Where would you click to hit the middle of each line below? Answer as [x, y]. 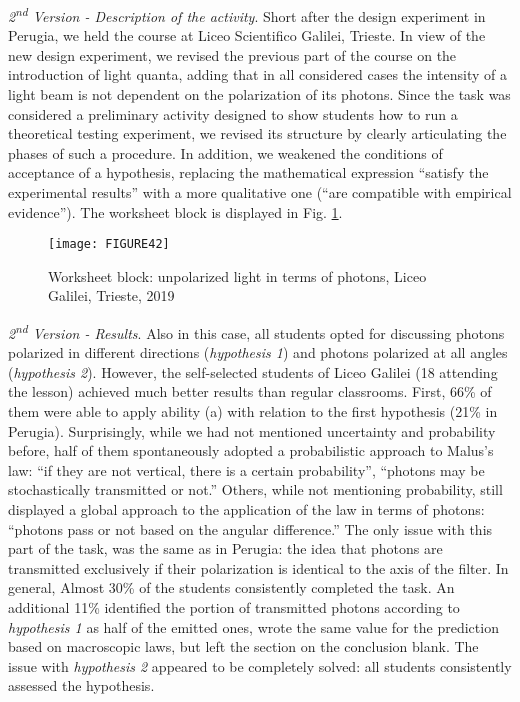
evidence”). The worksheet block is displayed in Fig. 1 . [175, 211]
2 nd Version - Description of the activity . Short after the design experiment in [247, 14]
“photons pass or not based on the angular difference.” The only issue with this [250, 528]
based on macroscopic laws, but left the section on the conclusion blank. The [243, 646]
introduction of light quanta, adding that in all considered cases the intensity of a [257, 74]
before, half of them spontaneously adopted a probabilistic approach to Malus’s [251, 450]
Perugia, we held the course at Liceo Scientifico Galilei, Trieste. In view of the [247, 35]
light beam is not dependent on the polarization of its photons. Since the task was [259, 94]
